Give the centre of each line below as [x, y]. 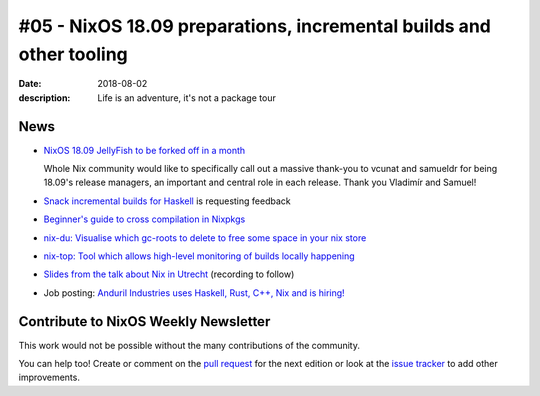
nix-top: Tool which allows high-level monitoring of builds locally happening [199, 256]
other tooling [73, 54]
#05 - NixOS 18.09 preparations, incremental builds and [255, 26]
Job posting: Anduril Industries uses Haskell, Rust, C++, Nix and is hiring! [194, 292]
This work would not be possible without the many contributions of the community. [189, 345]
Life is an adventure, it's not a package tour [187, 97]
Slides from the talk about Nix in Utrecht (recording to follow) [169, 274]
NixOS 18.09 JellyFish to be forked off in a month [144, 150]
